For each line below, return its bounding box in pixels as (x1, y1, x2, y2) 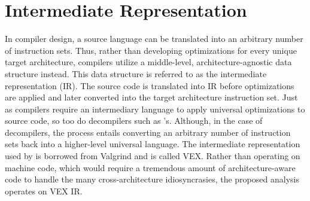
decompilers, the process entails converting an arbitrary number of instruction (5, 126, 291, 138)
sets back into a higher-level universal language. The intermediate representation (5, 138, 300, 150)
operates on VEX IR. (5, 184, 83, 197)
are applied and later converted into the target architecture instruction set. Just (5, 91, 298, 103)
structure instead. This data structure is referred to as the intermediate (5, 67, 267, 80)
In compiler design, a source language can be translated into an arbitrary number (5, 32, 303, 45)
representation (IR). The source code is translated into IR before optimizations (5, 79, 294, 92)
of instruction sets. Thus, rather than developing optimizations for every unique (5, 44, 297, 56)
